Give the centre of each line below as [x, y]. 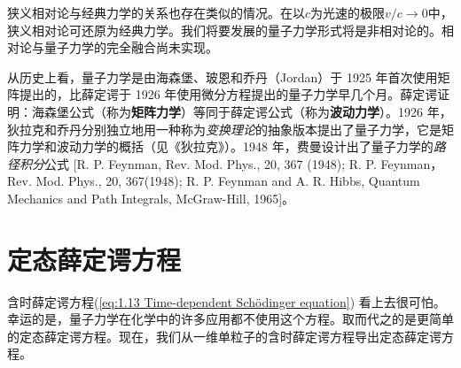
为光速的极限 [348, 12]
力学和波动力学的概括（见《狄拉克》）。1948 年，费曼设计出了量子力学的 [226, 146]
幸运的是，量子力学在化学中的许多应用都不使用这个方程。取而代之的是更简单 [230, 319]
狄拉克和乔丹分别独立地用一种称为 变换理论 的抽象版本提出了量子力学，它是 [224, 129]
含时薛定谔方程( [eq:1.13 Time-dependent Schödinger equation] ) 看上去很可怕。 [227, 301]
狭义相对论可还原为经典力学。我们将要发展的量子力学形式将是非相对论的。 [224, 30]
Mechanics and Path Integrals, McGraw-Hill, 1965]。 [151, 198]
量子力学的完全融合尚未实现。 [131, 47]
